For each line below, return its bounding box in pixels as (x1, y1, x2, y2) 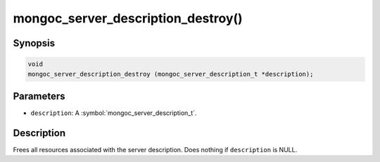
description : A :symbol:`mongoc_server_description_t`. (30, 109, 197, 117)
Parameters (13, 90, 65, 102)
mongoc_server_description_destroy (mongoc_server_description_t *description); (27, 70, 314, 78)
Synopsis (13, 37, 56, 49)
